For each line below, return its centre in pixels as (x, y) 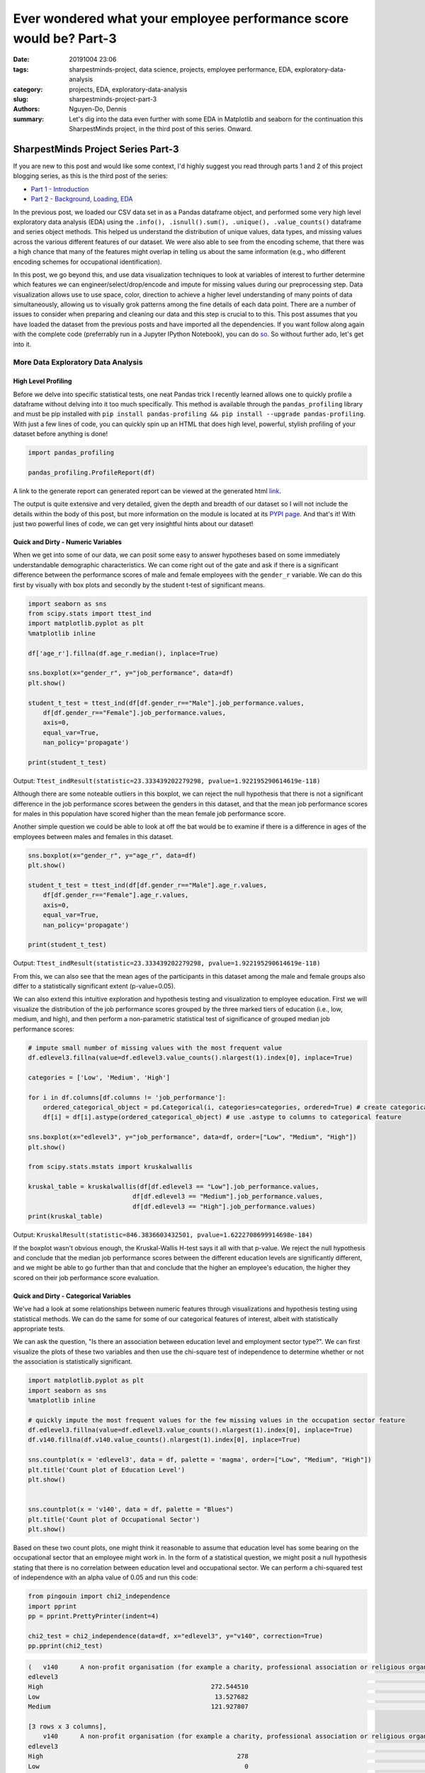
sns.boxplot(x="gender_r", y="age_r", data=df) (112, 855)
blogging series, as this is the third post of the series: (91, 176)
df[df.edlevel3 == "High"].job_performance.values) (224, 1206)
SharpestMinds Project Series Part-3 (96, 149)
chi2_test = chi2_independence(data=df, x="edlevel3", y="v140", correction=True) (176, 1636)
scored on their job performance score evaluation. (86, 1277)
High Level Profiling (42, 381)
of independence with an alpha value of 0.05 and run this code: (106, 1577)
